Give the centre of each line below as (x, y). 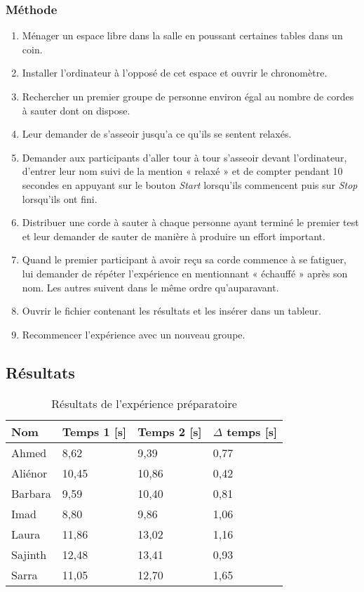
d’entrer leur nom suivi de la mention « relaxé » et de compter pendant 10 (182, 171)
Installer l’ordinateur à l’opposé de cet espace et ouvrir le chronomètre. (175, 73)
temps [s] (252, 431)
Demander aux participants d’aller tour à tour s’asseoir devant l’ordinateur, (184, 157)
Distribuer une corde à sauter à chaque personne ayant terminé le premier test (190, 222)
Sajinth (29, 554)
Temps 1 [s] (94, 431)
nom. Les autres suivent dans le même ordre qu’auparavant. (150, 287)
